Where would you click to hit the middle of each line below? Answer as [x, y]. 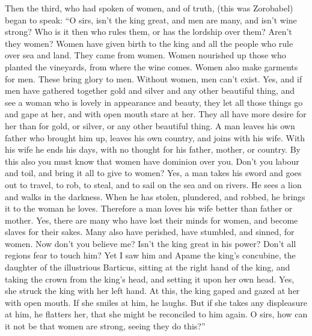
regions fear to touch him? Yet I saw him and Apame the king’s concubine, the [150, 255]
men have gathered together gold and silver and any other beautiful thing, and [150, 90]
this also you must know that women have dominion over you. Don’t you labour [152, 161]
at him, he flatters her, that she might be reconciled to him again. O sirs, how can [156, 314]
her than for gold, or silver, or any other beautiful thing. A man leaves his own [150, 125]
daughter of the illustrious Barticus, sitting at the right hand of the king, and [148, 267]
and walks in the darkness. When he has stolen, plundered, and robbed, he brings [155, 196]
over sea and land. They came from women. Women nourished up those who [145, 55]
